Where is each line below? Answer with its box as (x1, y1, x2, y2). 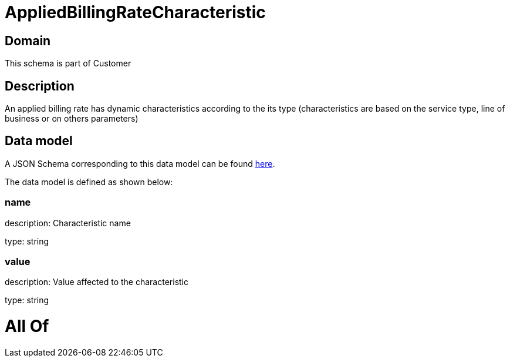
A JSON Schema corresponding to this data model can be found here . (5, 158, 275, 169)
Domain (5, 33, 51, 48)
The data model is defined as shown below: (5, 176, 173, 187)
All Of (5, 316, 49, 337)
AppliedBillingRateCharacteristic (5, 2, 266, 22)
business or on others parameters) (5, 113, 139, 124)
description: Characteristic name (5, 217, 131, 228)
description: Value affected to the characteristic (5, 277, 188, 287)
